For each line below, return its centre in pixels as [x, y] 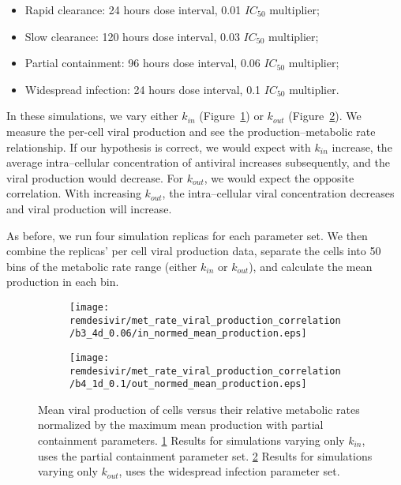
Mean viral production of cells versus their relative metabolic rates [199, 409]
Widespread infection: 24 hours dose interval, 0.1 [143, 89]
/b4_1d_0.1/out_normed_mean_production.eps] [188, 384]
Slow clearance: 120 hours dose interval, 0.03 [132, 36]
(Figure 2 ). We [325, 116]
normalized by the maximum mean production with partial [181, 425]
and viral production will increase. [89, 208]
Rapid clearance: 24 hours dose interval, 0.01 [133, 9]
